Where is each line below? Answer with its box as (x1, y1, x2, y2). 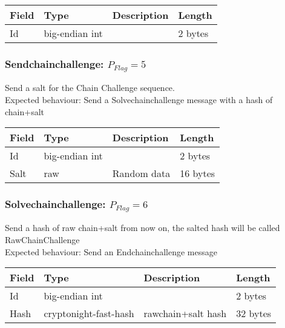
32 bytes (236, 306, 272, 321)
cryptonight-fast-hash (44, 306, 134, 321)
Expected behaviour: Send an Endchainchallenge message (5, 245, 217, 258)
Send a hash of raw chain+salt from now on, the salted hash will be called (5, 221, 280, 234)
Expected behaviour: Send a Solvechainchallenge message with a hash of (5, 93, 273, 105)
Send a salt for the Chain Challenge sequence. (5, 81, 175, 94)
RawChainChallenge (5, 233, 80, 246)
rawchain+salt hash (143, 306, 227, 321)
